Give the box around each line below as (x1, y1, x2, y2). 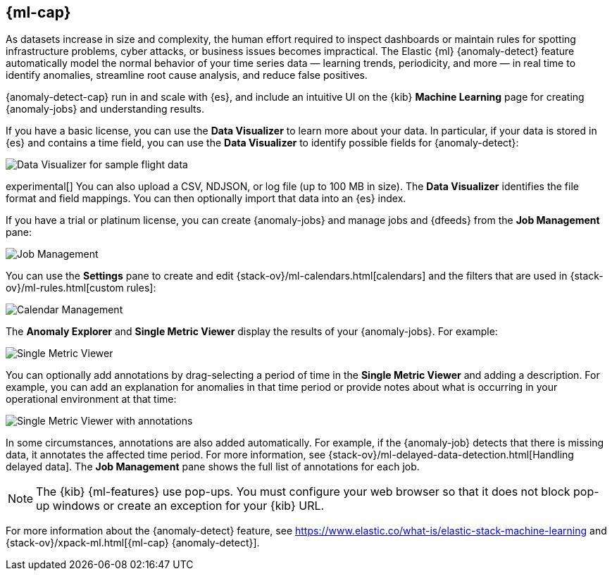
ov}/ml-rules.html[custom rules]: (6, 282, 156, 294)
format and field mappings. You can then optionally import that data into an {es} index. (6, 192, 406, 205)
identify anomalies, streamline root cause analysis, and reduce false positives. (6, 69, 368, 82)
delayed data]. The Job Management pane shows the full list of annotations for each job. (6, 461, 420, 473)
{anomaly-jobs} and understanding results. (6, 103, 204, 115)
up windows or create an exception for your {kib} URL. (36, 499, 325, 513)
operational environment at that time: (6, 393, 177, 406)
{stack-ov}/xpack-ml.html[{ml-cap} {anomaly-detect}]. (6, 537, 260, 549)
